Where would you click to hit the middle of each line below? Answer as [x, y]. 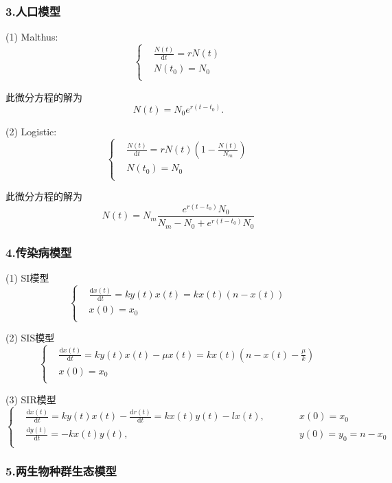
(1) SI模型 [27, 278]
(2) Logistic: [31, 132]
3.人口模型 [33, 11]
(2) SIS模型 [30, 338]
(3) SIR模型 [31, 399]
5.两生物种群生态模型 [61, 471]
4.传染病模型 [39, 252]
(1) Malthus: [32, 37]
